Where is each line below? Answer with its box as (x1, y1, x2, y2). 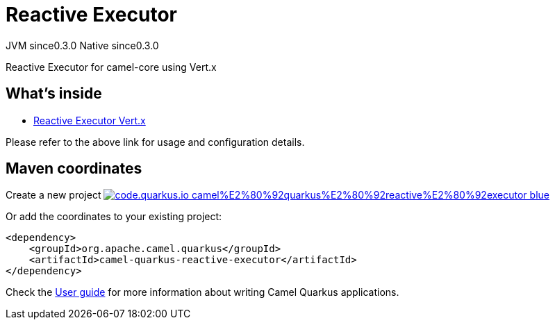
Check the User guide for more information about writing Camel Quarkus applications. (6, 286, 399, 299)
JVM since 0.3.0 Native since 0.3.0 (6, 39, 159, 51)
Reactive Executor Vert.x (33, 114, 146, 126)
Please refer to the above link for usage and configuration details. (6, 135, 305, 148)
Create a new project (6, 189, 101, 201)
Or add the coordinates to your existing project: (6, 210, 222, 223)
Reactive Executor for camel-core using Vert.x (6, 60, 217, 73)
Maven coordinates (6, 160, 142, 178)
